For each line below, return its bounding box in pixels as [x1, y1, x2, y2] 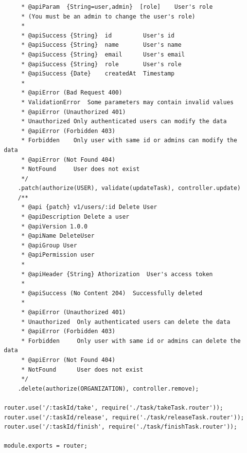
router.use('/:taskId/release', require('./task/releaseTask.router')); [4, 414, 244, 421]
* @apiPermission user [21, 251, 95, 259]
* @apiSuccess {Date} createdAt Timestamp [21, 70, 175, 77]
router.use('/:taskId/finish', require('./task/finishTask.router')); [4, 423, 237, 431]
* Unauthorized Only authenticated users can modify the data [21, 118, 227, 125]
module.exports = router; [4, 442, 88, 450]
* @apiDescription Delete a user [21, 213, 129, 221]
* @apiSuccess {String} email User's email [21, 51, 185, 58]
